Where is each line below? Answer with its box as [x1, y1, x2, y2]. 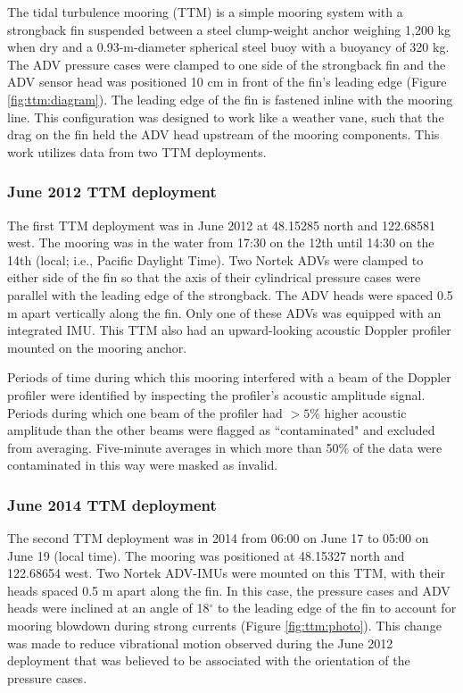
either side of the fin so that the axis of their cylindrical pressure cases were [7, 268, 421, 287]
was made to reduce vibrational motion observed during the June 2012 [7, 633, 393, 652]
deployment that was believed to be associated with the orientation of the [7, 651, 410, 670]
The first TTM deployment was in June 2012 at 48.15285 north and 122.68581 [7, 215, 435, 234]
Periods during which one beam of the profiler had [7, 403, 283, 422]
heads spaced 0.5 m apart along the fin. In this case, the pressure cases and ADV [7, 580, 451, 599]
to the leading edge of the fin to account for [217, 598, 457, 617]
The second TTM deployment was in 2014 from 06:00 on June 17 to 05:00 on [7, 529, 429, 547]
